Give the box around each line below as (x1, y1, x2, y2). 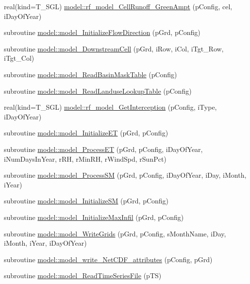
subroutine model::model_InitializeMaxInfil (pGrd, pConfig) (4, 212, 184, 222)
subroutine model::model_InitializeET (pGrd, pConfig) (4, 128, 168, 138)
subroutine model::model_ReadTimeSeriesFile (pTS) (4, 270, 162, 281)
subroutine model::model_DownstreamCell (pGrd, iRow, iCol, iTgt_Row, (4, 43, 224, 53)
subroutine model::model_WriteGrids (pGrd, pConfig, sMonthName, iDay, (4, 228, 226, 238)
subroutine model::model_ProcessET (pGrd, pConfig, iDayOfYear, (4, 144, 203, 154)
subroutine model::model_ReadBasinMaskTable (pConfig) (4, 69, 177, 79)
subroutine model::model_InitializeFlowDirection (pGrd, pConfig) (4, 27, 200, 37)
